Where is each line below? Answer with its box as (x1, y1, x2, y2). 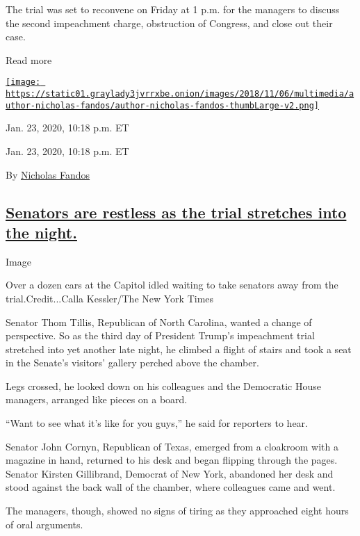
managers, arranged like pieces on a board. (6, 392, 188, 407)
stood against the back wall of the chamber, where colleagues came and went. (6, 480, 336, 494)
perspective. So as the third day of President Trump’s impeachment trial (6, 328, 315, 343)
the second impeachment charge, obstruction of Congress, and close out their (6, 15, 333, 30)
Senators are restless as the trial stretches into (6, 201, 347, 222)
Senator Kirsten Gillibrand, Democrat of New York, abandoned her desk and (6, 466, 334, 480)
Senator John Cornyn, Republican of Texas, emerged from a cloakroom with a (6, 439, 339, 453)
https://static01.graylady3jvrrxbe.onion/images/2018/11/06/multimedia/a (6, 89, 354, 99)
